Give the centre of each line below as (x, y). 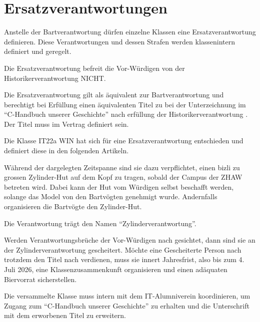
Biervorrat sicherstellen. (40, 279)
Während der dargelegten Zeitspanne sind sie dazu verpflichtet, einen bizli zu (122, 167)
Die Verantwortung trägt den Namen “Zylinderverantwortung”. (100, 223)
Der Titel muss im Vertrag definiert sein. (66, 124)
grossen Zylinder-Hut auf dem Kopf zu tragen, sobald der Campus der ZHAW (123, 177)
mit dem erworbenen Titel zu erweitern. (65, 315)
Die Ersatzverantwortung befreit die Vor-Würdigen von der (94, 68)
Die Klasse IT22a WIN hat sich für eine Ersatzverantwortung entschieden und (124, 141)
